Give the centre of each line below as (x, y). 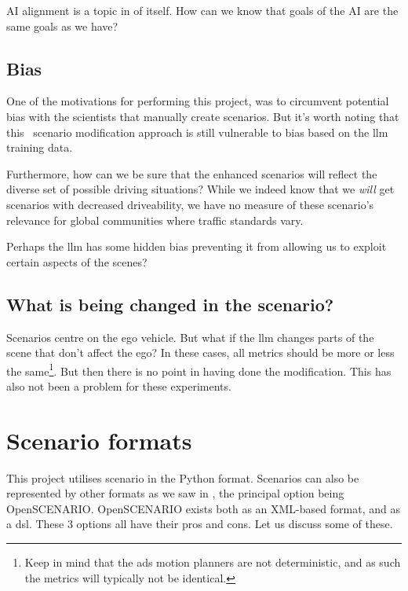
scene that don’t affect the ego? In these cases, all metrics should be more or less (200, 352)
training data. (40, 147)
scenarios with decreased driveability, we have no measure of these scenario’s (190, 204)
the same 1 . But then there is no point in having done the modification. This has (199, 369)
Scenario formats (99, 440)
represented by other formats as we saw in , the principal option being (175, 493)
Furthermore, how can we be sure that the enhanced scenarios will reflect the (192, 173)
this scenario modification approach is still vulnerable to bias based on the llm (197, 132)
